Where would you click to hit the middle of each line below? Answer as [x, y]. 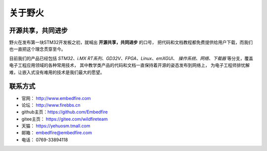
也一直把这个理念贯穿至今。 [37, 49]
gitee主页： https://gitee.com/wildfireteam [65, 119]
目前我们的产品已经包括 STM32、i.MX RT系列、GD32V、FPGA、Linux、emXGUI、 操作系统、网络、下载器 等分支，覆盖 [131, 58]
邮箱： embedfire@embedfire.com [57, 133]
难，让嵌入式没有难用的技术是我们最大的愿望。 [57, 72]
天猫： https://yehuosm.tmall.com [56, 126]
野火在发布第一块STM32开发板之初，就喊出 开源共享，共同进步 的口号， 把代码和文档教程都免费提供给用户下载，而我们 [131, 43]
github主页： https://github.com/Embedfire [65, 112]
